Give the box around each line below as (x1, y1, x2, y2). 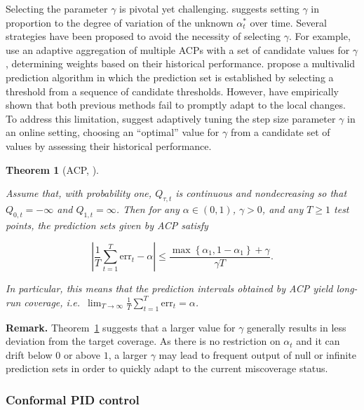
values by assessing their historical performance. (6, 138, 212, 153)
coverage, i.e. (24, 294, 80, 309)
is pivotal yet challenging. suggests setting (119, 1, 299, 15)
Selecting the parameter (6, 1, 108, 15)
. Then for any (116, 201, 180, 216)
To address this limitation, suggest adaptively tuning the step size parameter (6, 111, 336, 125)
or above (63, 347, 101, 362)
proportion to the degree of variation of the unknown (6, 15, 234, 29)
